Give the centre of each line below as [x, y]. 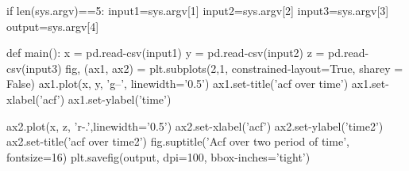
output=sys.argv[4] [53, 26]
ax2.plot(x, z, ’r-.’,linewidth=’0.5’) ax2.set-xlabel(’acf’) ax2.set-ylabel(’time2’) [195, 125]
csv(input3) [34, 68]
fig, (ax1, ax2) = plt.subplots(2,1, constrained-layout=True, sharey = [234, 68]
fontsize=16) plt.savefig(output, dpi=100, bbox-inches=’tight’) [158, 156]
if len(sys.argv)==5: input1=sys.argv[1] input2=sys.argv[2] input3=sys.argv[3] [198, 10]
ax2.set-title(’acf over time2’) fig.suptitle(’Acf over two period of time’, [178, 141]
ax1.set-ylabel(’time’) [120, 99]
